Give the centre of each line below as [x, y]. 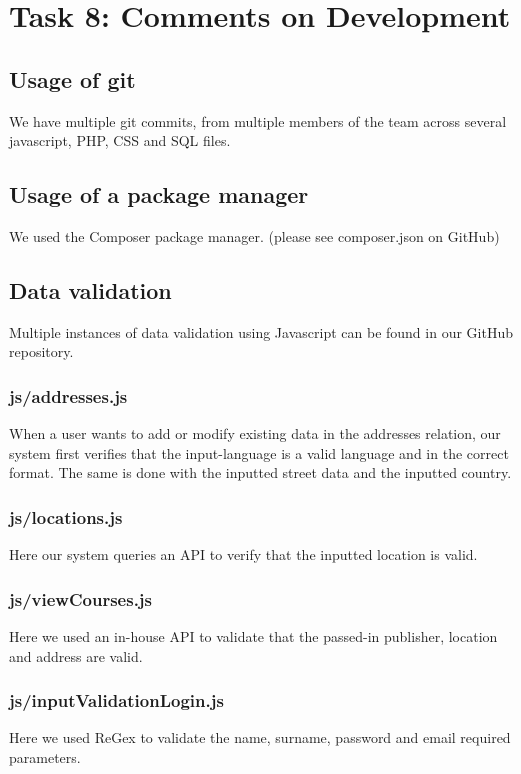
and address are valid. [76, 655]
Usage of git [72, 78]
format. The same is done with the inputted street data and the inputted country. [260, 472]
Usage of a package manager [159, 194]
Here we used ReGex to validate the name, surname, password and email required [260, 737]
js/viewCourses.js [81, 598]
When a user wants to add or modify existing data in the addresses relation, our [255, 433]
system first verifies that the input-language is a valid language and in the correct [259, 452]
